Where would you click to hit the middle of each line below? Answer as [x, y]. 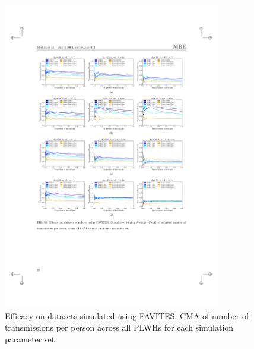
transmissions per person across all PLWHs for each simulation [119, 327]
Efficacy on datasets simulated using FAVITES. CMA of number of [127, 315]
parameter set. [31, 339]
